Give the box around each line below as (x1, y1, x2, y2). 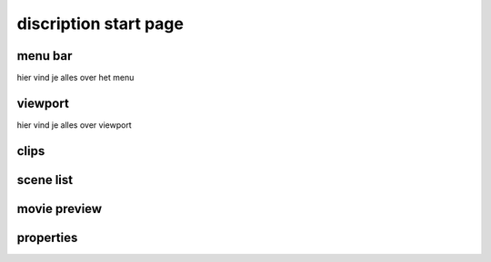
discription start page (16, 14, 184, 34)
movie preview (16, 200, 103, 217)
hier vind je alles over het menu (16, 73, 135, 83)
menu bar (16, 48, 73, 63)
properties (16, 229, 78, 245)
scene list (16, 172, 74, 188)
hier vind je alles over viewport (16, 119, 132, 131)
